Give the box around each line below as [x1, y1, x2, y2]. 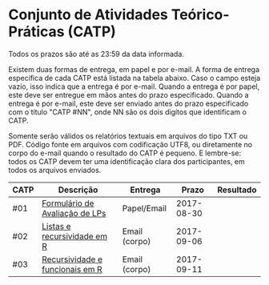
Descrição [58, 184, 98, 195]
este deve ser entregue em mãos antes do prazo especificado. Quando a [8, 90, 249, 99]
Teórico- [171, 6, 230, 24]
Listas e [41, 220, 71, 231]
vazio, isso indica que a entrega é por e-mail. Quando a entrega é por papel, [8, 82, 260, 91]
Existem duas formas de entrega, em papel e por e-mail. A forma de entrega [8, 64, 260, 74]
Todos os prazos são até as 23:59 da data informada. [8, 49, 184, 58]
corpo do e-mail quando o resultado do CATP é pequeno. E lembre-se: [8, 148, 242, 158]
